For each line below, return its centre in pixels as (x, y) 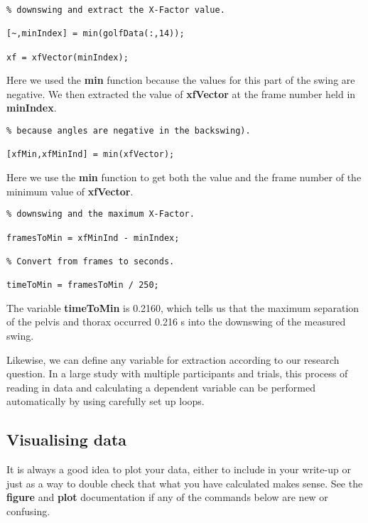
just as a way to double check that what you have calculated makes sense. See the (185, 483)
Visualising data (67, 440)
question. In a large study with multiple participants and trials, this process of (177, 373)
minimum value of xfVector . (70, 191)
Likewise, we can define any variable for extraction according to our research (173, 359)
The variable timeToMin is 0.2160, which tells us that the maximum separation (183, 307)
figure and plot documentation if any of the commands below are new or (167, 497)
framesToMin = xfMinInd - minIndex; (93, 238)
